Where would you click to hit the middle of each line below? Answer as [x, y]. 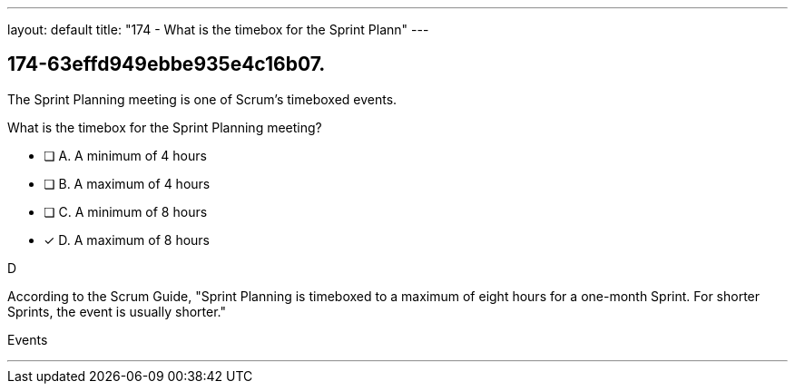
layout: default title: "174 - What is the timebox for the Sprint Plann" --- [218, 29]
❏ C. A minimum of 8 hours [126, 211]
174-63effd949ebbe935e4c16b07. [167, 64]
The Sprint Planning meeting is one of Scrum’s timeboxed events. [202, 99]
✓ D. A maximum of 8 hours [127, 239]
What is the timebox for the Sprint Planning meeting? [165, 127]
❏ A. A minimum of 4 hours [125, 155]
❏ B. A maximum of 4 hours [127, 183]
